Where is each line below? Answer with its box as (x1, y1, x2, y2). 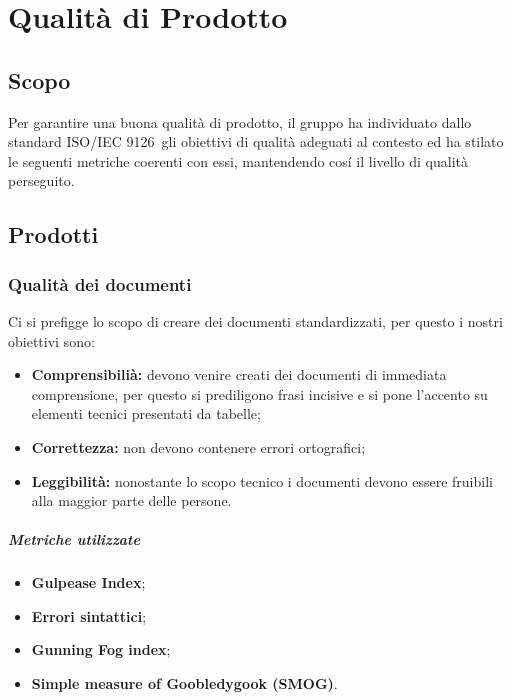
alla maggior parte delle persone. (31, 490, 232, 511)
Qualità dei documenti (8, 271, 192, 296)
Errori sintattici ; (31, 605, 147, 626)
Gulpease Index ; (31, 572, 146, 593)
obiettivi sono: (8, 330, 95, 351)
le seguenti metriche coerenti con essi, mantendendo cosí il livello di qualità (8, 150, 469, 171)
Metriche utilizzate (8, 529, 140, 550)
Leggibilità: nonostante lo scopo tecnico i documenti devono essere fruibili (31, 470, 493, 491)
